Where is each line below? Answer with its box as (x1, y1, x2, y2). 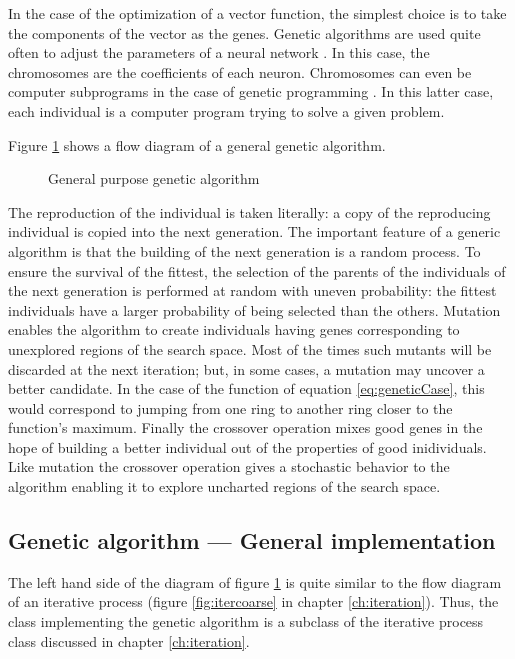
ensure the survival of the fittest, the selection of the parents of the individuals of (8, 260, 506, 281)
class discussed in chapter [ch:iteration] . (8, 630, 250, 651)
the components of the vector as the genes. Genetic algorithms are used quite (8, 22, 481, 43)
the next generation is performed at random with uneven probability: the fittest (8, 280, 497, 301)
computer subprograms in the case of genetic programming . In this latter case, (8, 81, 494, 102)
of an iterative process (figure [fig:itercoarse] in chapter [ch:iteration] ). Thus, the (8, 591, 499, 612)
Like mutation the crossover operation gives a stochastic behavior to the (8, 456, 450, 477)
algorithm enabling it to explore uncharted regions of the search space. (8, 476, 441, 497)
